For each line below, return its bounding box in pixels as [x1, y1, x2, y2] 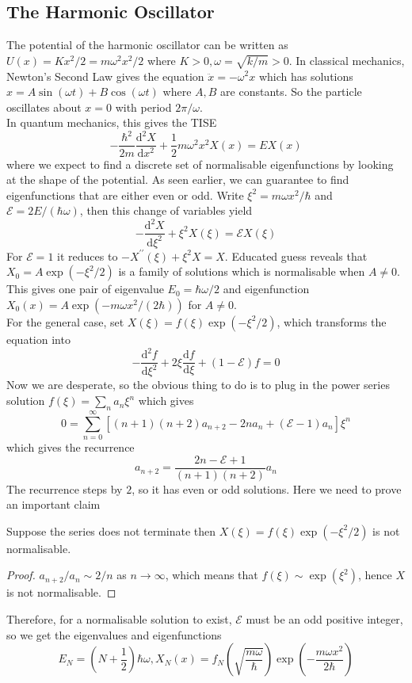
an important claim [6, 496, 101, 513]
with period [115, 98, 172, 115]
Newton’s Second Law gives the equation [6, 67, 204, 84]
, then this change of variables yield [79, 202, 253, 219]
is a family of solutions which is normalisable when [118, 263, 365, 280]
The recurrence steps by [6, 480, 123, 497]
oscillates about [6, 98, 82, 115]
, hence [357, 567, 392, 583]
